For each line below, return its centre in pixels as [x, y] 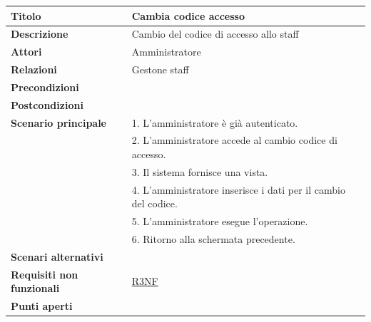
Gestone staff [160, 69]
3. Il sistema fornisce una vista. [200, 171]
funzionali [35, 288]
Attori [26, 52]
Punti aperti [42, 306]
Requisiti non [45, 274]
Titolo [26, 15]
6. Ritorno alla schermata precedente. [213, 238]
